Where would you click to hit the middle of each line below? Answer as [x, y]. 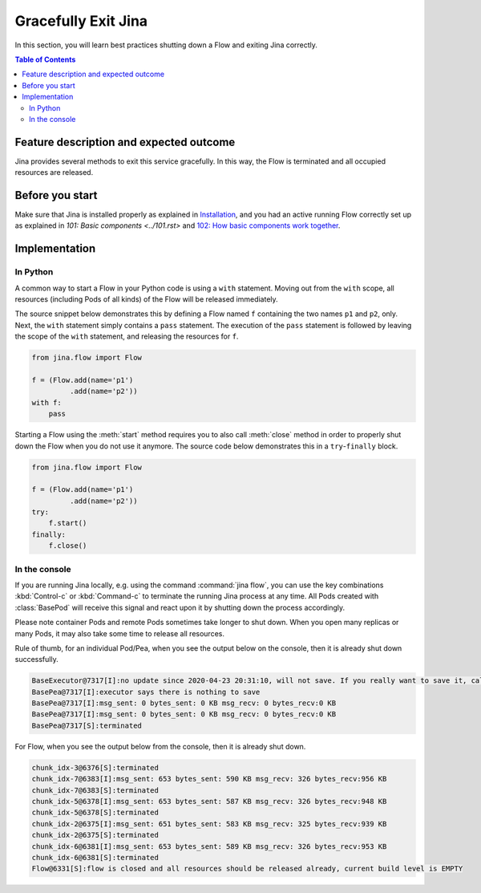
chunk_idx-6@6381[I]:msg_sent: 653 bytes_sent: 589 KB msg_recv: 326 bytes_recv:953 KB [209, 846]
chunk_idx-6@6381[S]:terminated [95, 857]
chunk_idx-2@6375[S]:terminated [95, 835]
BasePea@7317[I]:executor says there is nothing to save [146, 692]
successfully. [37, 660]
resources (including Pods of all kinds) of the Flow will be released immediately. [146, 299]
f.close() [68, 546]
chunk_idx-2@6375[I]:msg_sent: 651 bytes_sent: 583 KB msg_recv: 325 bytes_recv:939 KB [209, 824]
